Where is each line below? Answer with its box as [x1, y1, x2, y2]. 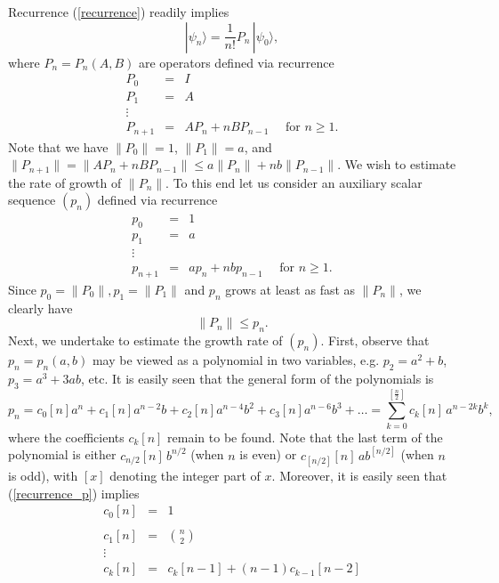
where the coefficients [8, 427, 125, 446]
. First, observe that [320, 331, 430, 350]
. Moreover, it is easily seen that [271, 466, 447, 484]
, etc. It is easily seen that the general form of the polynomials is [81, 368, 434, 387]
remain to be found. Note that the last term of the [167, 427, 443, 446]
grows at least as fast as [225, 279, 356, 298]
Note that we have [8, 137, 109, 156]
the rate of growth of [8, 173, 122, 191]
